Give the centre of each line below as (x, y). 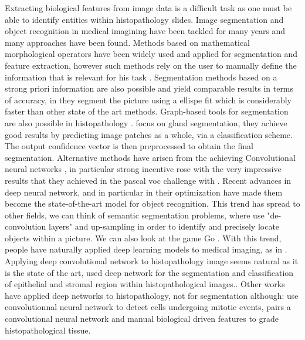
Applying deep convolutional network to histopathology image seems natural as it (152, 261)
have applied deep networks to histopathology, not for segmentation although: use (152, 295)
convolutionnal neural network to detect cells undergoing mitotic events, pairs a (148, 307)
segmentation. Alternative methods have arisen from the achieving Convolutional (150, 157)
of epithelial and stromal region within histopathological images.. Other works (145, 284)
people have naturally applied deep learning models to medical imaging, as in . (146, 249)
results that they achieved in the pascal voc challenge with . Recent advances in (148, 180)
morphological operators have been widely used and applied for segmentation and (151, 54)
